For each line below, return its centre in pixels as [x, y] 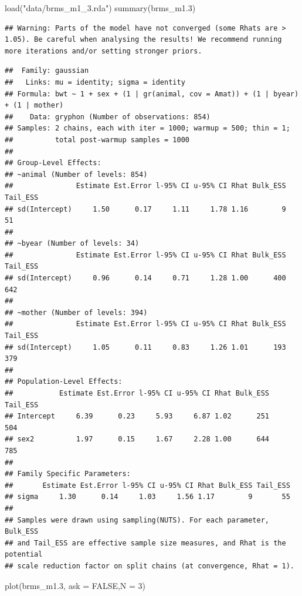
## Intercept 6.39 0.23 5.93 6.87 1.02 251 [137, 416]
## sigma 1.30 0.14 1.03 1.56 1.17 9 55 [147, 497]
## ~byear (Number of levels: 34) [72, 244]
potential [24, 555]
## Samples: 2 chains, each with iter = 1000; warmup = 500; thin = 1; [147, 128]
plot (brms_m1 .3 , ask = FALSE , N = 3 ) [75, 585]
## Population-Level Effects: [64, 382]
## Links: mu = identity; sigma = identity [95, 82]
